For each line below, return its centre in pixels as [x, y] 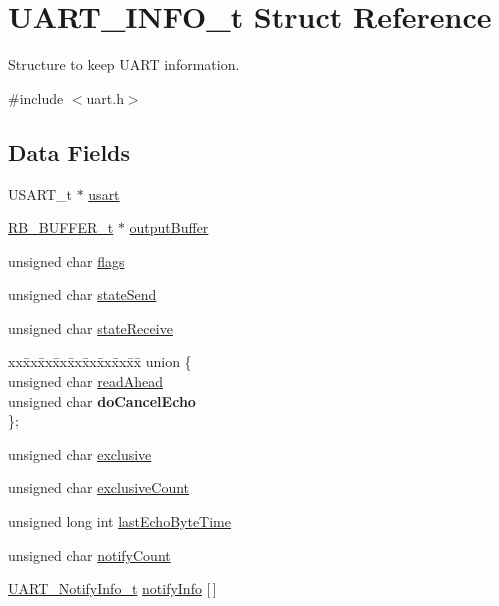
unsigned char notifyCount [89, 554]
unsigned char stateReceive [90, 327]
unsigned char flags [66, 260]
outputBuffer [169, 227]
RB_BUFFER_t [61, 227]
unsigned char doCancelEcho [102, 400]
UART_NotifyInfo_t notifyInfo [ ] [112, 588]
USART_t [40, 193]
